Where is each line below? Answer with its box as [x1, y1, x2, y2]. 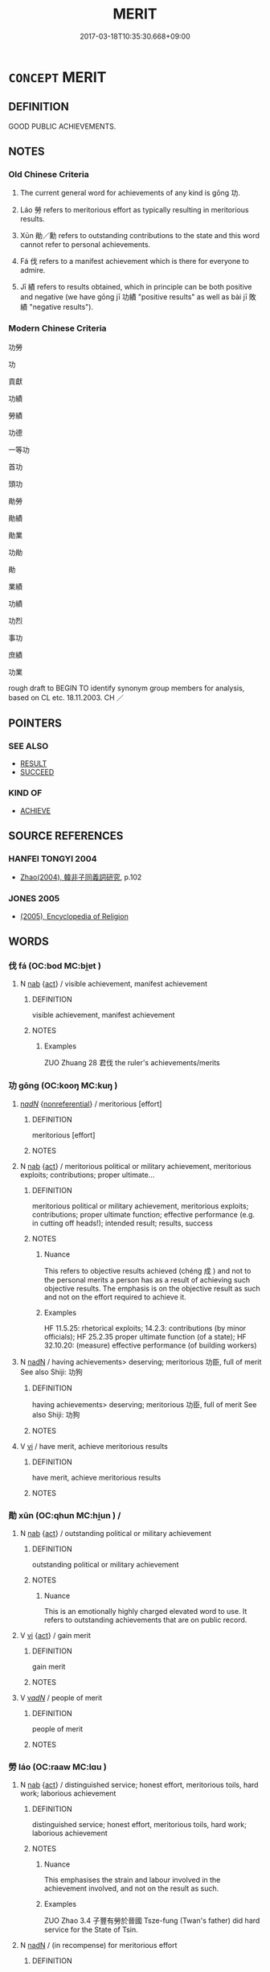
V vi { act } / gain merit [19, 1630, 91, 1640]
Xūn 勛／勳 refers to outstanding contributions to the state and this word [19, 231, 260, 241]
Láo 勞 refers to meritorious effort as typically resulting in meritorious [19, 205, 249, 215]
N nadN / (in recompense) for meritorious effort [19, 1941, 178, 1950]
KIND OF [8, 788, 43, 799]
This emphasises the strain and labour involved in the [43, 1875, 221, 1885]
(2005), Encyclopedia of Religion [19, 911, 129, 921]
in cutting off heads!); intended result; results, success [31, 1218, 213, 1228]
